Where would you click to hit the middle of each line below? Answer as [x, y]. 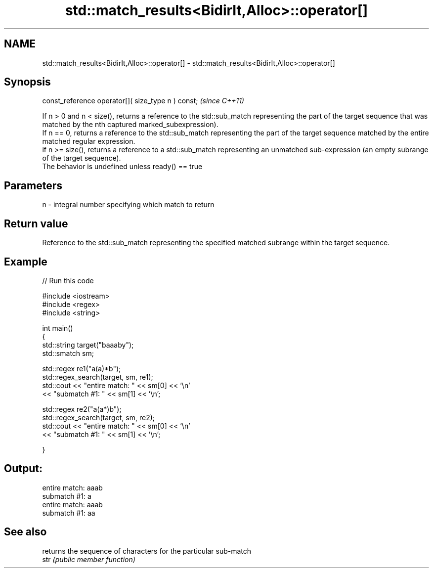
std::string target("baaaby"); [88, 345]
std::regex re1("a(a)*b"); [82, 368]
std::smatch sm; [68, 353]
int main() [58, 328]
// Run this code [68, 280]
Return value [36, 223]
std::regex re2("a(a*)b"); [82, 409]
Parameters [33, 185]
